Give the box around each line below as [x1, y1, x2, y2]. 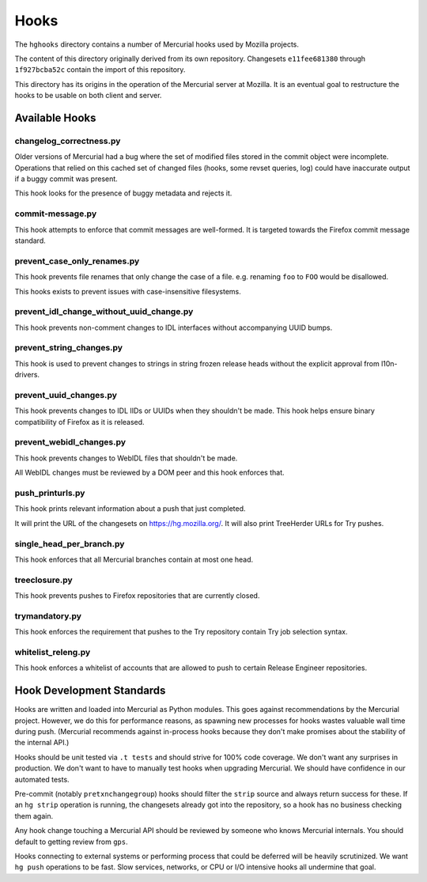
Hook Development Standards [14, 684, 166, 698]
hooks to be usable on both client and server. [14, 91, 162, 100]
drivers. [14, 370, 40, 380]
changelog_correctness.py [14, 135, 121, 146]
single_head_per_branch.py [14, 538, 125, 549]
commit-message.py [14, 208, 97, 219]
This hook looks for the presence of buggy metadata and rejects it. [14, 188, 232, 198]
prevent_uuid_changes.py [14, 389, 118, 400]
